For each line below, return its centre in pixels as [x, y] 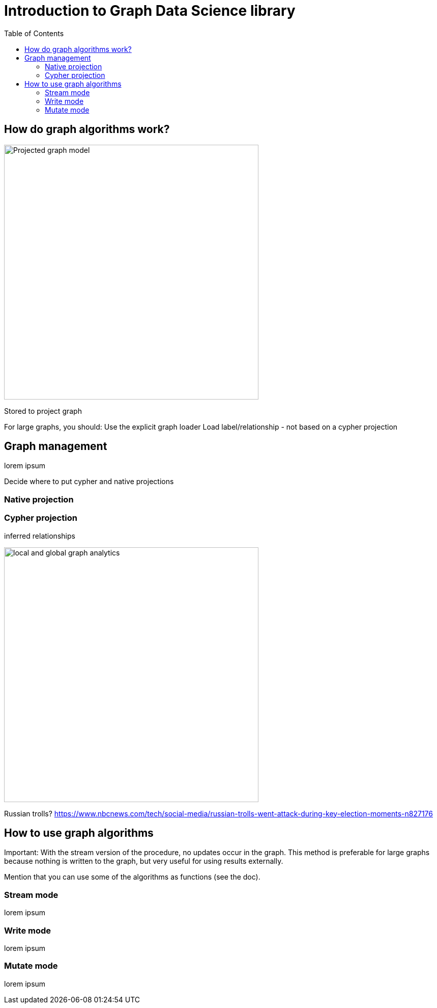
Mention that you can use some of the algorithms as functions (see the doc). [132, 877]
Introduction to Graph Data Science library [150, 11]
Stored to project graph [43, 411]
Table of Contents [34, 33]
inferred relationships [40, 536]
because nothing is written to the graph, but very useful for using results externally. [144, 861]
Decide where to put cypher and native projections [89, 482]
